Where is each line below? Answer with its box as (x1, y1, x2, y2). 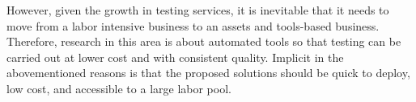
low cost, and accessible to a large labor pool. (6, 80, 231, 96)
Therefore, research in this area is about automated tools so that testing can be (6, 33, 401, 50)
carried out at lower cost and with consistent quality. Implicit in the (6, 48, 344, 65)
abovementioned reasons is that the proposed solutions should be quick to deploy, (6, 64, 410, 81)
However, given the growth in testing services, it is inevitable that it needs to (6, 2, 389, 18)
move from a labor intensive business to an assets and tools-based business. (6, 17, 380, 34)
